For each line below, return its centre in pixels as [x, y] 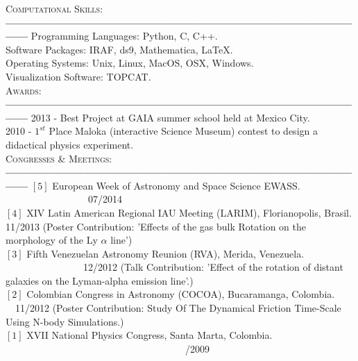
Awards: [24, 90]
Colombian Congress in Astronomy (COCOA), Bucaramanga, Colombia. [181, 294]
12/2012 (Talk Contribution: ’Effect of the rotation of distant [213, 267]
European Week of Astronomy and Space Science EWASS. [176, 185]
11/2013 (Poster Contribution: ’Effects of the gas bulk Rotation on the [156, 226]
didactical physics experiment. [70, 144]
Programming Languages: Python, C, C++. [124, 36]
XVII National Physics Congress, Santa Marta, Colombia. [150, 335]
